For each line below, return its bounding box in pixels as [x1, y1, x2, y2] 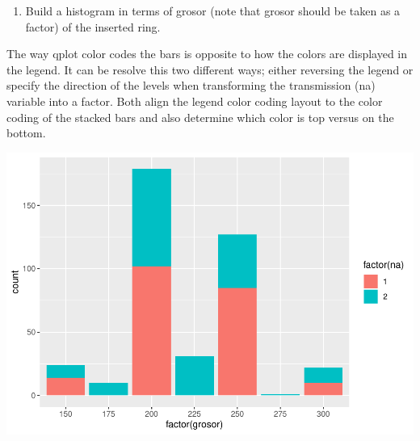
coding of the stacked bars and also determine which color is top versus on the [6, 108, 394, 125]
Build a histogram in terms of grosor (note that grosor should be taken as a [25, 2, 401, 19]
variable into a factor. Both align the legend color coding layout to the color [6, 92, 383, 109]
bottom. [6, 124, 46, 141]
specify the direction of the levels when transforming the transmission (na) [6, 77, 376, 94]
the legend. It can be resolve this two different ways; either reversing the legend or [6, 61, 414, 78]
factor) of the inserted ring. [25, 18, 161, 35]
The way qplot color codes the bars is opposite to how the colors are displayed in [6, 45, 408, 62]
